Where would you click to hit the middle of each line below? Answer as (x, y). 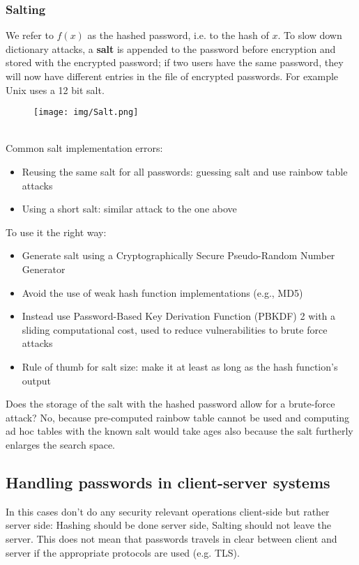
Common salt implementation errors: (84, 148)
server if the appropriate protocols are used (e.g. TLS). (123, 552)
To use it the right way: (56, 232)
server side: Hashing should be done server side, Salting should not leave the (168, 525)
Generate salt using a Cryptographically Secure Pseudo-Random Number (178, 255)
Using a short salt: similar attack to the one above (129, 209)
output (37, 380)
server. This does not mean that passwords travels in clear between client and (171, 538)
